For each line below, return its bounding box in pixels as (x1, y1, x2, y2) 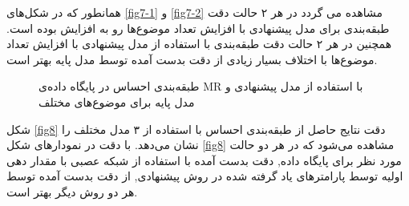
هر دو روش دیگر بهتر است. (6, 183, 138, 200)
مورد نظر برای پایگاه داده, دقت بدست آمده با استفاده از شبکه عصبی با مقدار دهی (6, 151, 402, 168)
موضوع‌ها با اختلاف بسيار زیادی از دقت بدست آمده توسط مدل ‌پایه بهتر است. (6, 50, 378, 67)
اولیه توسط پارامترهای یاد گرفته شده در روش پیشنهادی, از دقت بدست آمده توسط (6, 168, 403, 184)
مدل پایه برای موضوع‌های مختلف (38, 93, 195, 110)
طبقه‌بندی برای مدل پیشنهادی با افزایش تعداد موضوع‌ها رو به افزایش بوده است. (6, 19, 390, 36)
